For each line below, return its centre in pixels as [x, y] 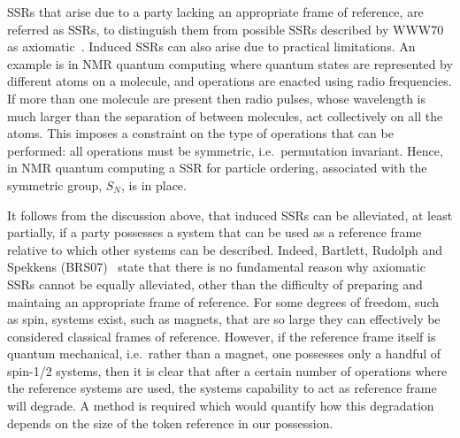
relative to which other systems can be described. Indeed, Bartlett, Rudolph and [225, 249]
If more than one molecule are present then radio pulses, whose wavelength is [216, 98]
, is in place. [154, 184]
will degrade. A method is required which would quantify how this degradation [221, 406]
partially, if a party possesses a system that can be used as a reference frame [215, 232]
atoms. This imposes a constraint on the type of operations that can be [200, 133]
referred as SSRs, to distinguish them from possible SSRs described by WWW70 [226, 29]
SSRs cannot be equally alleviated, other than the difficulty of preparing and [215, 284]
